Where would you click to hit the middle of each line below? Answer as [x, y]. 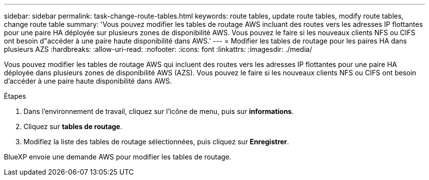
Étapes [15, 96]
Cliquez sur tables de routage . [73, 126]
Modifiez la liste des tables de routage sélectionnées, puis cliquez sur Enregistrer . [156, 142]
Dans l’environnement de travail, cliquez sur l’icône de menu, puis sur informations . [159, 111]
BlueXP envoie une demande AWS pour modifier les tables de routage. [118, 157]
